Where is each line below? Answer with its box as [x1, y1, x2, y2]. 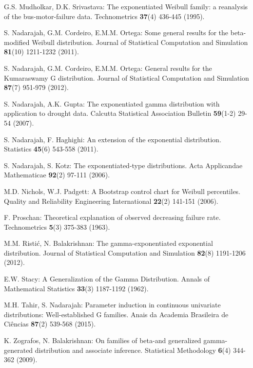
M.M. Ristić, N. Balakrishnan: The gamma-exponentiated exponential [4, 238, 213, 248]
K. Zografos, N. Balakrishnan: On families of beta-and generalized [4, 335, 201, 346]
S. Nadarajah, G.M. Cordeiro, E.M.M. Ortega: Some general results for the [4, 27, 229, 38]
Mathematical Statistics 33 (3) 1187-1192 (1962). [4, 283, 149, 293]
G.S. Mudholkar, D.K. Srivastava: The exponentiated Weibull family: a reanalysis [4, 1, 248, 11]
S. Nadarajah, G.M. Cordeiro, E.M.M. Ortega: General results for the [4, 63, 212, 73]
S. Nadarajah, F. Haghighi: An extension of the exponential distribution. [4, 134, 221, 144]
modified [4, 37, 30, 47]
